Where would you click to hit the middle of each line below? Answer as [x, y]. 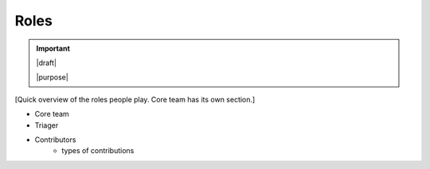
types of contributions [98, 151]
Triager [47, 125]
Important [53, 48]
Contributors [55, 140]
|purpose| [53, 77]
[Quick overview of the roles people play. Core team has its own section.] [135, 99]
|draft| [47, 63]
